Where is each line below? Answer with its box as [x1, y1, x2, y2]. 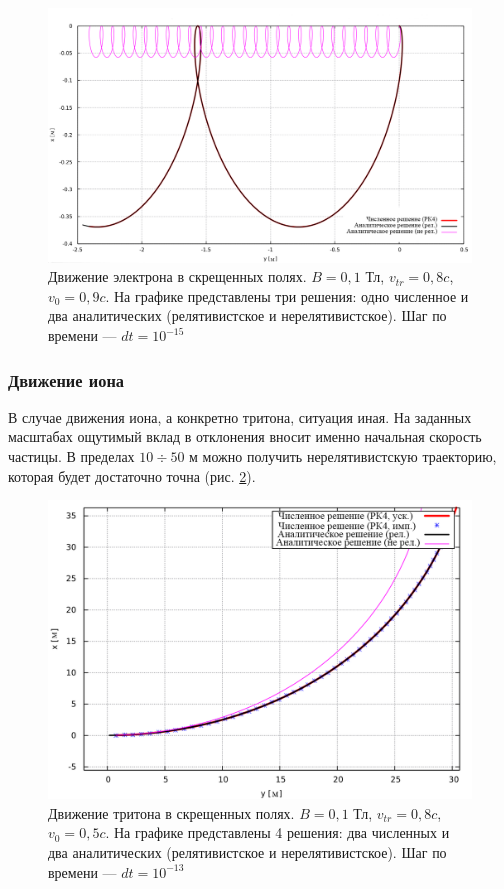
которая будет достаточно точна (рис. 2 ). [8, 465, 256, 486]
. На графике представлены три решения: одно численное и [105, 285, 469, 306]
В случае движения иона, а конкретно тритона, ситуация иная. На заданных [8, 406, 472, 427]
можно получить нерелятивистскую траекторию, [202, 446, 497, 467]
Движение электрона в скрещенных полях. [48, 266, 307, 287]
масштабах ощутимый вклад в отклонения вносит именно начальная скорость [8, 426, 482, 447]
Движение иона [8, 367, 125, 392]
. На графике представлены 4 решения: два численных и [105, 822, 450, 843]
